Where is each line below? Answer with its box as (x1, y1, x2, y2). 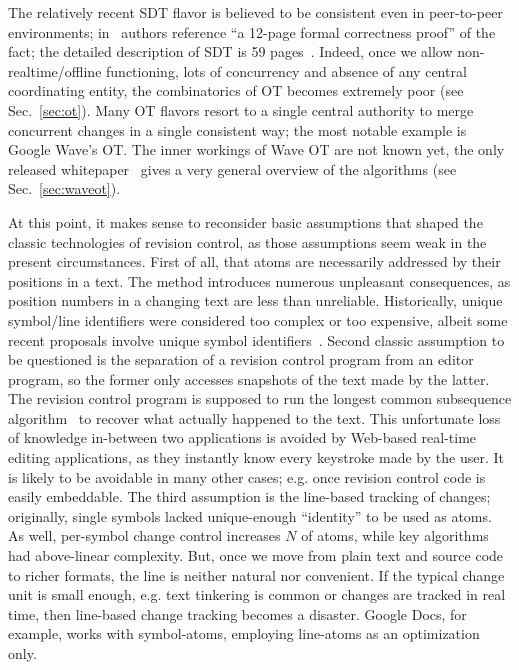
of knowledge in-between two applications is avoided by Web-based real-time (8, 427, 477, 448)
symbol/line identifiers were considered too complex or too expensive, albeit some (8, 309, 508, 330)
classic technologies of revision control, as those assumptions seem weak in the (8, 231, 487, 252)
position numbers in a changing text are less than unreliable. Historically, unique (8, 290, 503, 311)
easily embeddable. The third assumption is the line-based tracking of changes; (8, 486, 491, 507)
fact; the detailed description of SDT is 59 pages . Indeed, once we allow (8, 41, 453, 62)
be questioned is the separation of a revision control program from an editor (8, 349, 474, 370)
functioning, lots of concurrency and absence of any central (106, 60, 467, 81)
